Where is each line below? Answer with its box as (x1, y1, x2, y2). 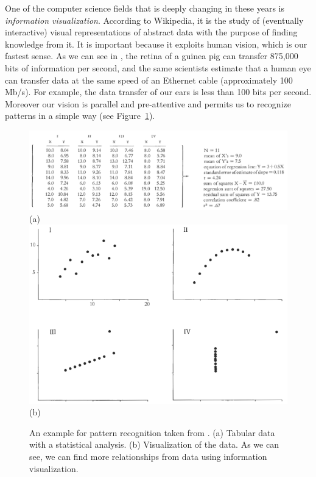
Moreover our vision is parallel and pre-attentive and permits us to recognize (5, 97, 291, 110)
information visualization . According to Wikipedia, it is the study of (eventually (5, 13, 304, 26)
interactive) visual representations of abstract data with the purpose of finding (5, 26, 298, 38)
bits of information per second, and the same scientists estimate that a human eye (5, 61, 311, 74)
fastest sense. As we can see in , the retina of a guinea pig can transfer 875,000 (5, 49, 298, 62)
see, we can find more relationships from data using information (29, 450, 267, 462)
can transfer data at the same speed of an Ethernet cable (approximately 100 (5, 73, 293, 86)
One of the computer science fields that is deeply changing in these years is (5, 2, 284, 14)
